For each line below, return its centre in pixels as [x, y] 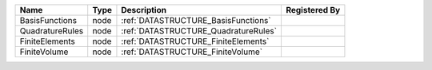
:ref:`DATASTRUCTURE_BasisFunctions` [196, 20]
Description [144, 10]
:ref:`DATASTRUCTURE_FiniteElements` [195, 41]
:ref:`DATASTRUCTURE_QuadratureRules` [199, 31]
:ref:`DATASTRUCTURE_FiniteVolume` [192, 52]
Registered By [313, 10]
